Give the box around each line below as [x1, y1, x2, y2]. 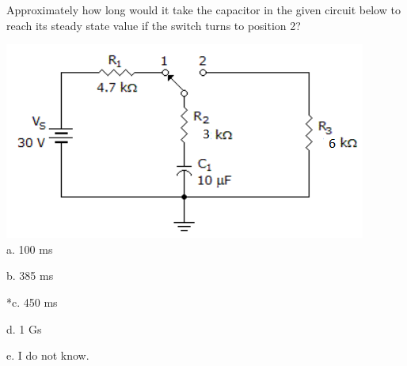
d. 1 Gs [6, 320, 42, 337]
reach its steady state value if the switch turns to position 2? [6, 17, 301, 33]
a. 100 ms [6, 240, 53, 257]
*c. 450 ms [6, 293, 58, 310]
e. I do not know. [6, 347, 89, 364]
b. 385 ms [6, 267, 54, 284]
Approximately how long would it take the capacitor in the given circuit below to [6, 2, 401, 17]
